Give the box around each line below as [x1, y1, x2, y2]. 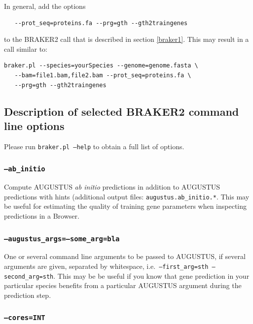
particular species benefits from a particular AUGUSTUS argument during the [4, 280, 242, 291]
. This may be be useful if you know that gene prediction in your [53, 270, 250, 281]
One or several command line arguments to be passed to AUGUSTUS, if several [4, 251, 246, 261]
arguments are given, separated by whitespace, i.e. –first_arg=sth [4, 261, 209, 271]
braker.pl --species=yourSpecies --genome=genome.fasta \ [4, 62, 198, 69]
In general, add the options [4, 1, 86, 11]
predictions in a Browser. [4, 211, 79, 221]
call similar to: [4, 43, 48, 54]
